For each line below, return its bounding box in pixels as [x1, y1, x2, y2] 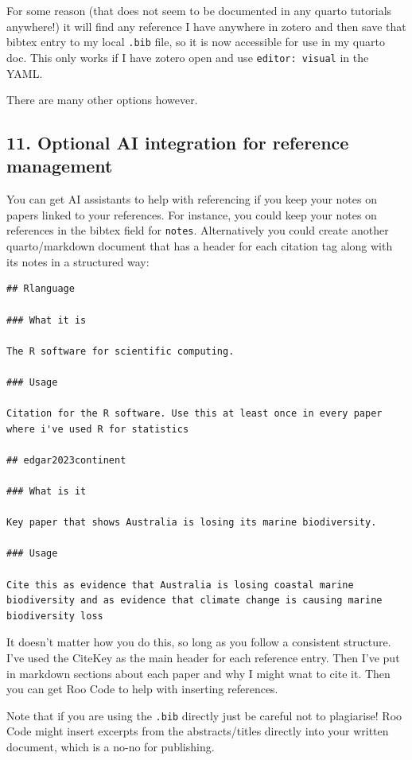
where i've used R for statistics [6, 423, 189, 435]
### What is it [6, 486, 87, 498]
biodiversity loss [6, 610, 103, 622]
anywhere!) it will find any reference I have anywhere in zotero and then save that [6, 17, 406, 34]
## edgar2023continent [6, 454, 126, 466]
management [6, 153, 113, 178]
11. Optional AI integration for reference [6, 130, 349, 155]
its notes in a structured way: [6, 253, 150, 269]
